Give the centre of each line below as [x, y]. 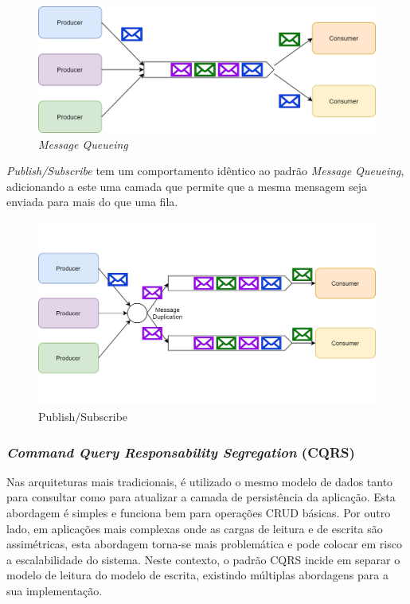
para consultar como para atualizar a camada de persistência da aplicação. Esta [201, 497]
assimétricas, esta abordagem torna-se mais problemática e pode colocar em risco [204, 544]
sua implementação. [55, 590]
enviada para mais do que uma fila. [92, 202]
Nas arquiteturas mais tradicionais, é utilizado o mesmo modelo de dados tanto [200, 481]
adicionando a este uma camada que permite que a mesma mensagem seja [187, 186]
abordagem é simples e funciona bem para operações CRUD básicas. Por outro [199, 513]
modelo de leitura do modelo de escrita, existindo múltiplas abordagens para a [197, 575]
